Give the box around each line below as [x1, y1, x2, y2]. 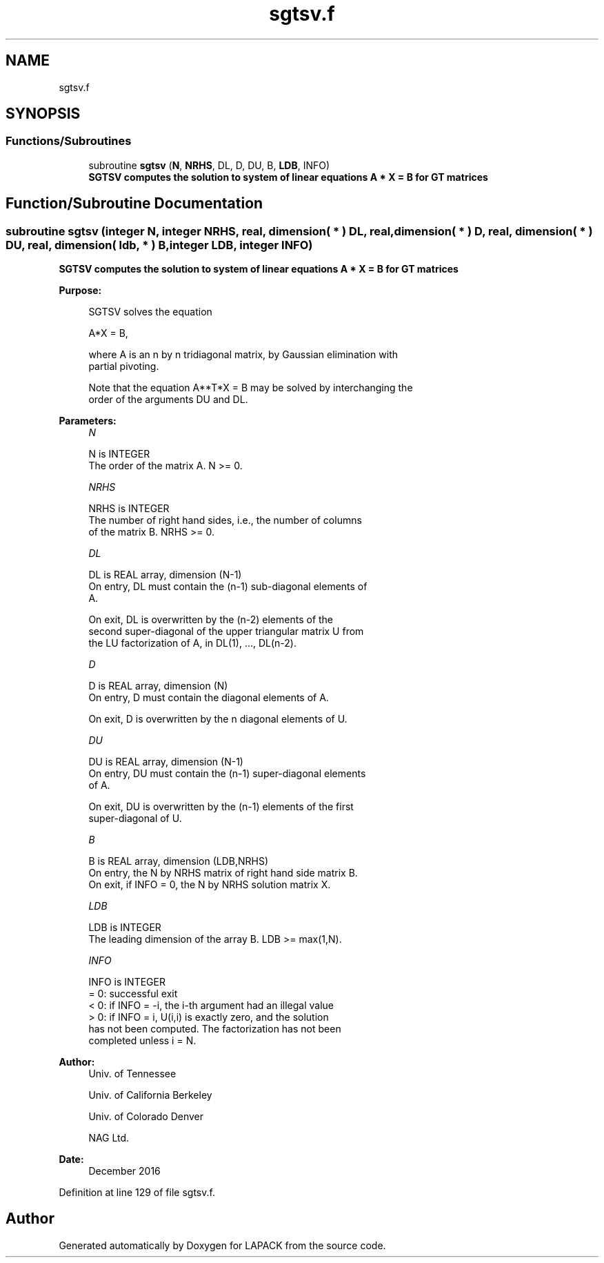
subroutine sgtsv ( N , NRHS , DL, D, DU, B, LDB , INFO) [88, 159, 330, 171]
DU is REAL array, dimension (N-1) [88, 756, 243, 768]
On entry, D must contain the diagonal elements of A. [88, 692, 329, 704]
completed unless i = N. [88, 1035, 197, 1047]
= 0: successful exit [88, 988, 178, 1000]
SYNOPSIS [6, 105, 81, 123]
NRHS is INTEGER [88, 502, 170, 515]
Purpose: [59, 284, 102, 297]
